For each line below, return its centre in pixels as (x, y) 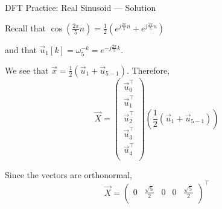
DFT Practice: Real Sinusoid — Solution (81, 7)
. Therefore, (148, 70)
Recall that (25, 27)
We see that (27, 70)
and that (21, 49)
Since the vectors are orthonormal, (69, 174)
